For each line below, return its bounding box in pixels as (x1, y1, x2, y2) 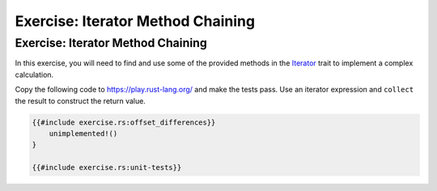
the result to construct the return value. (15, 95, 146, 105)
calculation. (15, 70, 54, 79)
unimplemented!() (49, 129, 118, 138)
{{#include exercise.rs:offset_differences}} (32, 117, 216, 127)
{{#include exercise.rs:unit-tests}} (32, 163, 182, 172)
